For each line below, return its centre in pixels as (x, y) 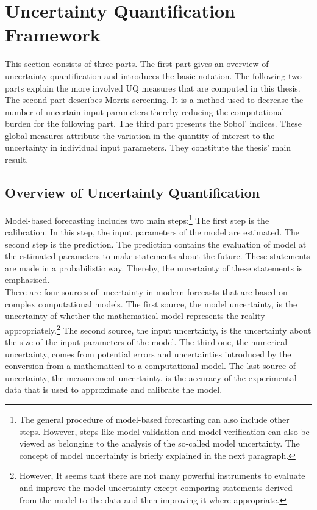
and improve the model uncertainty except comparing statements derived (156, 488)
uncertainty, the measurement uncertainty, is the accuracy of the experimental (151, 377)
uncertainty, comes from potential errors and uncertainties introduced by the (148, 354)
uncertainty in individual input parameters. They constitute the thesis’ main (148, 147)
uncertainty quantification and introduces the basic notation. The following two (153, 75)
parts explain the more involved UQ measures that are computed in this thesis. (153, 88)
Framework (53, 34)
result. (17, 160)
